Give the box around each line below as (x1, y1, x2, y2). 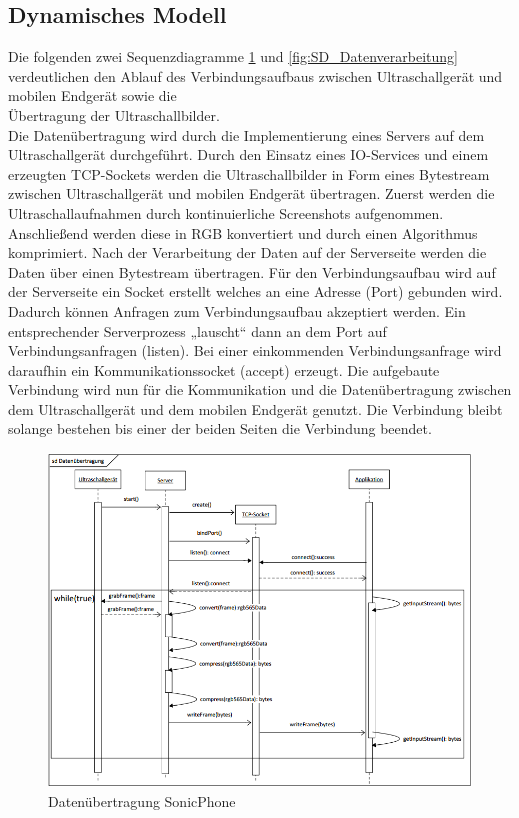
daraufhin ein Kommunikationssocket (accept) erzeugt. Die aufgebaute (8, 359, 440, 380)
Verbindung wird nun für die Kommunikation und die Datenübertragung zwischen (8, 379, 512, 400)
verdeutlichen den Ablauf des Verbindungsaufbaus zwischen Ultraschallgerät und (8, 65, 503, 86)
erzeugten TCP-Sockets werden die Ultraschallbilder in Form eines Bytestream (8, 163, 490, 184)
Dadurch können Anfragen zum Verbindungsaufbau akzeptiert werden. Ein (8, 300, 466, 321)
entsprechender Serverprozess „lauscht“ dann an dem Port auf (8, 320, 387, 341)
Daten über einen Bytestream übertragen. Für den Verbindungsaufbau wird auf (8, 261, 496, 282)
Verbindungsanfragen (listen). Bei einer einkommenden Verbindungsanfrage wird (8, 340, 502, 361)
